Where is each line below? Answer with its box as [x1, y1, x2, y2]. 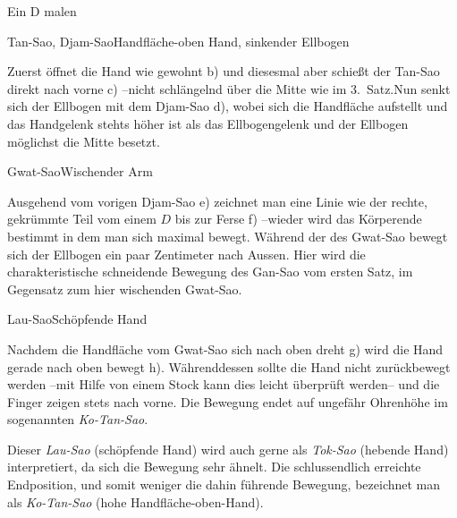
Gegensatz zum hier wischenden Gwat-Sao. [7, 279, 242, 298]
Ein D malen [7, 2, 77, 20]
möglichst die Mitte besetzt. [7, 132, 160, 150]
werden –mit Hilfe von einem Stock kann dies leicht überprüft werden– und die [7, 375, 440, 394]
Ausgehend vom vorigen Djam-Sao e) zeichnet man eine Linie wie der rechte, [7, 191, 427, 210]
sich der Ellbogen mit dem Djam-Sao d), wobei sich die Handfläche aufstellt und [7, 97, 448, 115]
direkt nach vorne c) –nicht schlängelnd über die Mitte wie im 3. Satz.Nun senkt [7, 79, 451, 98]
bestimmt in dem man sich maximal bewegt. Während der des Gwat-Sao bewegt [7, 226, 448, 245]
